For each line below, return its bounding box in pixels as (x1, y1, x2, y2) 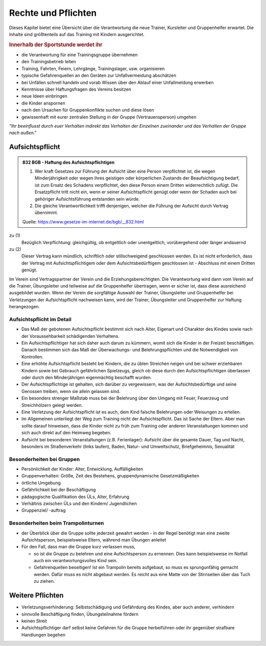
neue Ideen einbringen (21, 93, 67, 99)
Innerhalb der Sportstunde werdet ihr (9, 41, 103, 48)
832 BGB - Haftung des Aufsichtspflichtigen (22, 159, 115, 165)
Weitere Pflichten (9, 591, 64, 600)
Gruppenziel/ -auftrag (21, 507, 66, 513)
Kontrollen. (21, 354, 44, 359)
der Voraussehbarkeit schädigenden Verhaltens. (21, 333, 120, 339)
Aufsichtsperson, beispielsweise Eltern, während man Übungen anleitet (21, 537, 166, 542)
